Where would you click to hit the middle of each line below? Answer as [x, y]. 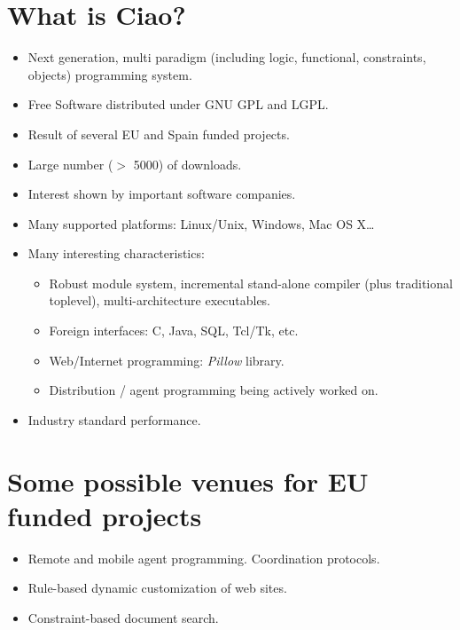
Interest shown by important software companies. [162, 194]
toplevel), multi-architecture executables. [160, 300]
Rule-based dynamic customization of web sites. [157, 588]
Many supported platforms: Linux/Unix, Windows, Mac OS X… [201, 223]
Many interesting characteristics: [116, 253]
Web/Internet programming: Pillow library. [167, 360]
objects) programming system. [110, 74]
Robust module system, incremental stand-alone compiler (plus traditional [251, 283]
